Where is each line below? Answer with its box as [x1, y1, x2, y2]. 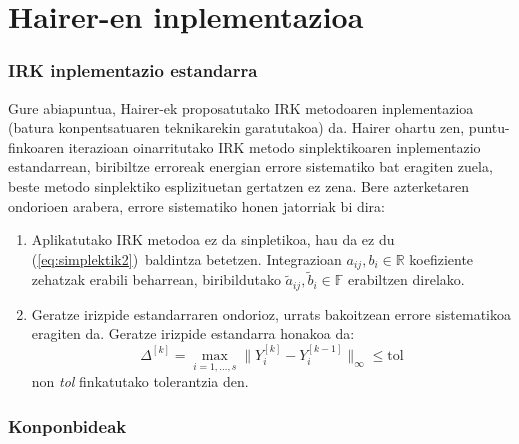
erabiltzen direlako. [347, 269, 465, 290]
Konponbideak [8, 413, 127, 438]
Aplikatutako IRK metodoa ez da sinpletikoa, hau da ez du [31, 229, 395, 250]
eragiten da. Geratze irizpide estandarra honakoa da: [31, 323, 355, 344]
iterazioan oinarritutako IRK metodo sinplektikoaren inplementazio [68, 136, 481, 157]
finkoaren [8, 136, 65, 157]
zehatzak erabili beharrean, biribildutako [31, 269, 281, 290]
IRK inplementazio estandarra [8, 58, 258, 83]
